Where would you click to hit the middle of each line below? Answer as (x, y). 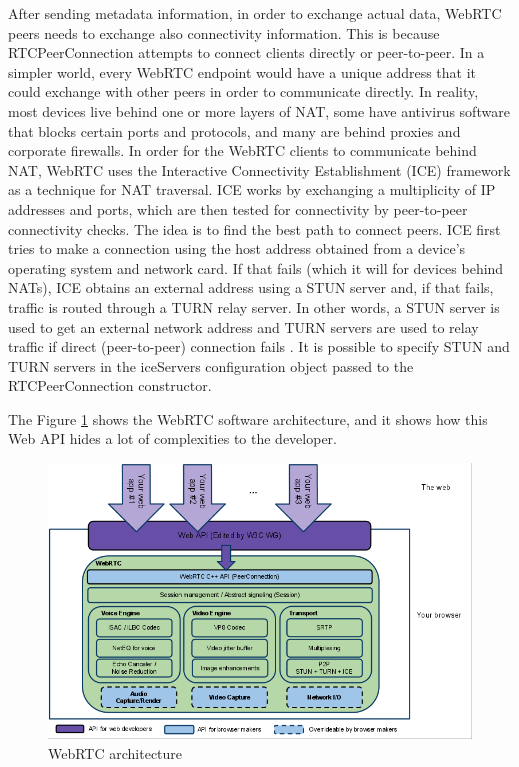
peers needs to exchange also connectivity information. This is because (224, 32)
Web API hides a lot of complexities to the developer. (172, 438)
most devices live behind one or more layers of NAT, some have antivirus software (259, 110)
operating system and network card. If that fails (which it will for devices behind (256, 267)
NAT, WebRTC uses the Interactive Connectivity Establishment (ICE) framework (259, 169)
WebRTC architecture (115, 752)
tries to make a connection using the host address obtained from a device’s (237, 248)
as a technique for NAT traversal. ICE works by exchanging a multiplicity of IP (252, 189)
